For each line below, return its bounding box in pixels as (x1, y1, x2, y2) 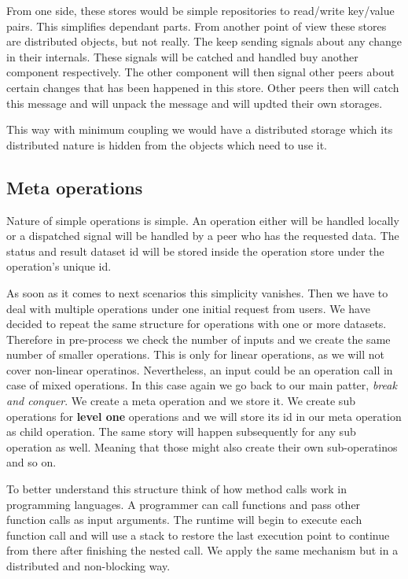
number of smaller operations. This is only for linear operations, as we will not (6, 346, 384, 363)
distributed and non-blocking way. (6, 558, 171, 574)
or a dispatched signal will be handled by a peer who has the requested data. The (6, 227, 399, 244)
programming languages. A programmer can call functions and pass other (6, 496, 361, 512)
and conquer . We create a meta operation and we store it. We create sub (6, 393, 355, 409)
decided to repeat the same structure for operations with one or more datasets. (6, 315, 387, 332)
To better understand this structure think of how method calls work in (6, 481, 347, 497)
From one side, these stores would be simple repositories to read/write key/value (6, 2, 395, 18)
